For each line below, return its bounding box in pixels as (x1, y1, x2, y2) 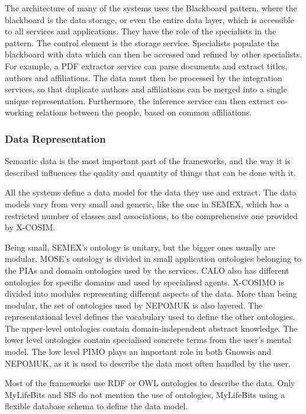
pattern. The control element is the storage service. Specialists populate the (5, 36, 279, 49)
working (5, 106, 34, 118)
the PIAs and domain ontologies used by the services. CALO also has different (5, 264, 289, 276)
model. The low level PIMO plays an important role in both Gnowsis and (5, 345, 272, 358)
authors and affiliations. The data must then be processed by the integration (5, 71, 282, 84)
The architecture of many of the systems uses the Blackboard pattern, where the (5, 2, 297, 14)
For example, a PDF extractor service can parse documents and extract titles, (5, 59, 288, 72)
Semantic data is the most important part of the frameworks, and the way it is (5, 155, 291, 167)
